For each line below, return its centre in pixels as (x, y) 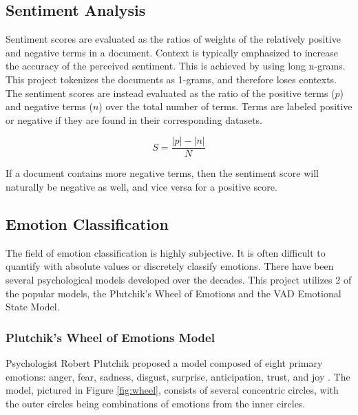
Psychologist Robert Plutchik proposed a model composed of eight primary (164, 363)
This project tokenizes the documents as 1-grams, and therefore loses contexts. (171, 79)
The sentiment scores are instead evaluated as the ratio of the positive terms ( (170, 93)
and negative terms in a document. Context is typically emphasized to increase (172, 52)
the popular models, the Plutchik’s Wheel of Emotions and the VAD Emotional (173, 293)
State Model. (33, 307)
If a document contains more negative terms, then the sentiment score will (162, 173)
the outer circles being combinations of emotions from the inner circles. (156, 403)
